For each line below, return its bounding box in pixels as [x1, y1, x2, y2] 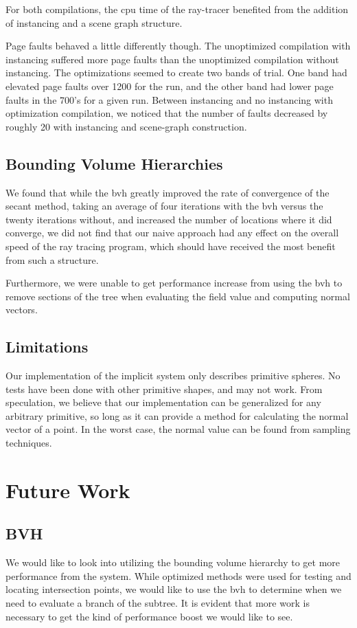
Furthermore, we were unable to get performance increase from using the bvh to [5, 276, 343, 290]
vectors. [5, 302, 38, 317]
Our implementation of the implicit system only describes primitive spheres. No [5, 368, 341, 383]
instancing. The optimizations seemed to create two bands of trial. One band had [5, 65, 347, 80]
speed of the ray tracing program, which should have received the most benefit [5, 238, 336, 253]
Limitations [5, 336, 89, 357]
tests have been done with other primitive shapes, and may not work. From [5, 381, 323, 396]
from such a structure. [5, 252, 99, 267]
